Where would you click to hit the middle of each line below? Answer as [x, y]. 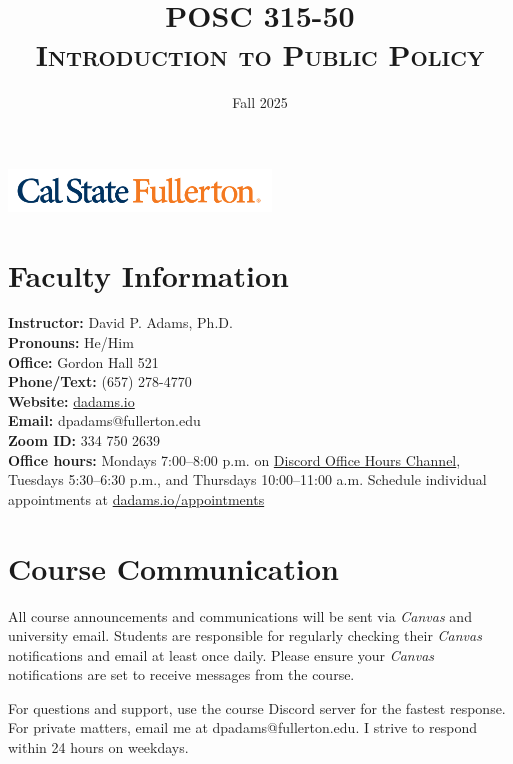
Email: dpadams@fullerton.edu [104, 420]
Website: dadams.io [71, 400]
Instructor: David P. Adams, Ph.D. [120, 322]
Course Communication [173, 567]
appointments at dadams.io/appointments [136, 498]
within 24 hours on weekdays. [98, 747]
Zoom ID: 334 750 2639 [84, 440]
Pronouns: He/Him [71, 342]
